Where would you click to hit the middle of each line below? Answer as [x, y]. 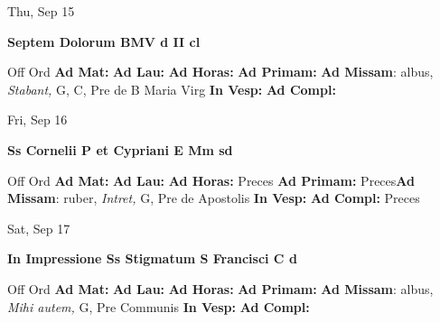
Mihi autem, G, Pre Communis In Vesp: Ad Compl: [159, 306]
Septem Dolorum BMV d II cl [104, 41]
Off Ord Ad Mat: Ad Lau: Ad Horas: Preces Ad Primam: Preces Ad [211, 180]
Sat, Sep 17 [39, 228]
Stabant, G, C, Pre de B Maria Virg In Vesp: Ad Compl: [172, 89]
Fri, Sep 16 [37, 120]
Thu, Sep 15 [41, 11]
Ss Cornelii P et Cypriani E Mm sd [120, 149]
